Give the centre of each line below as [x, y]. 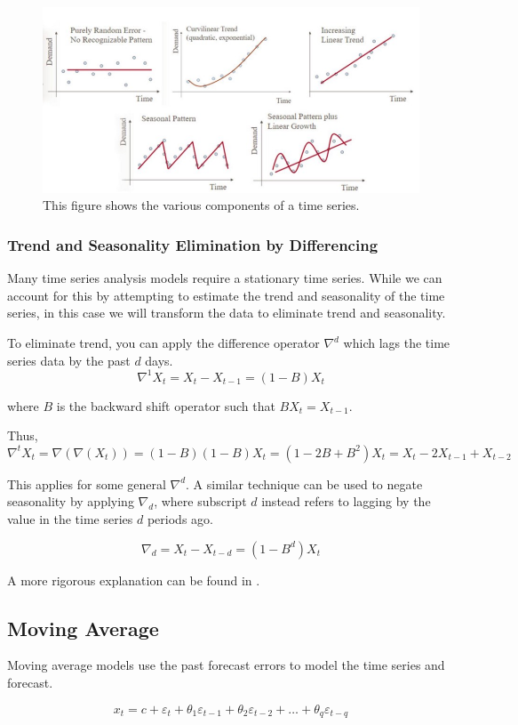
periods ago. [180, 519]
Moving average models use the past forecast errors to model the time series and [226, 665]
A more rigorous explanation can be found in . [134, 580]
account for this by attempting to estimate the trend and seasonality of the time [226, 295]
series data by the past [69, 360]
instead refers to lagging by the [346, 501]
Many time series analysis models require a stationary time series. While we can [225, 278]
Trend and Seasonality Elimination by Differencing [193, 244]
